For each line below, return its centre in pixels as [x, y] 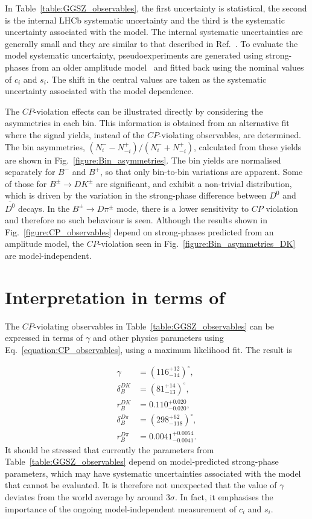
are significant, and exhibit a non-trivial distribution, [194, 183]
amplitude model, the [45, 244]
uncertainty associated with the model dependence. [99, 91]
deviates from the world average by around [84, 497]
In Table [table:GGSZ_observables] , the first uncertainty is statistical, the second [156, 8]
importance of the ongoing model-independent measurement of [121, 508]
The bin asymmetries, [45, 146]
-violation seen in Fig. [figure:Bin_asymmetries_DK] [197, 244]
